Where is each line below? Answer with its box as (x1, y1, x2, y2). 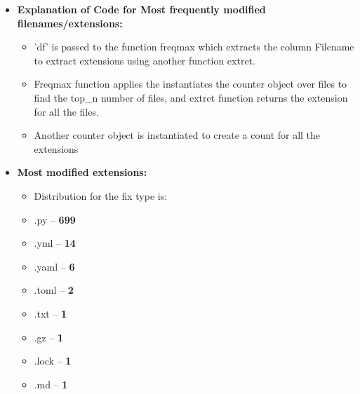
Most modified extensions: (17, 165, 147, 179)
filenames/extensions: (17, 15, 123, 30)
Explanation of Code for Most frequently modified (17, 2, 266, 16)
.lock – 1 (34, 353, 72, 368)
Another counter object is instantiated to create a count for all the (34, 128, 321, 142)
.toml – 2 (34, 283, 74, 297)
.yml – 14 (34, 236, 76, 250)
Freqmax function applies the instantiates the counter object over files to (34, 76, 347, 91)
